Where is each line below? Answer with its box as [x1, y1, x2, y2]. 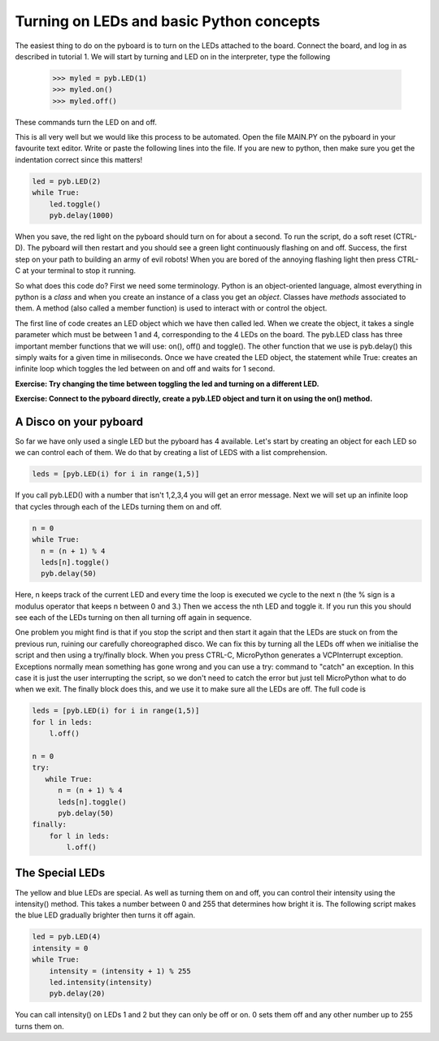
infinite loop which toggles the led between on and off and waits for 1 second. [15, 364, 276, 374]
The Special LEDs [15, 866, 106, 880]
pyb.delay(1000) [49, 211, 114, 220]
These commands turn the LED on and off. [15, 117, 158, 127]
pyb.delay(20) [49, 989, 106, 999]
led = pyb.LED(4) [32, 932, 102, 942]
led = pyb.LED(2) [32, 176, 102, 186]
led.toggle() [49, 199, 102, 209]
